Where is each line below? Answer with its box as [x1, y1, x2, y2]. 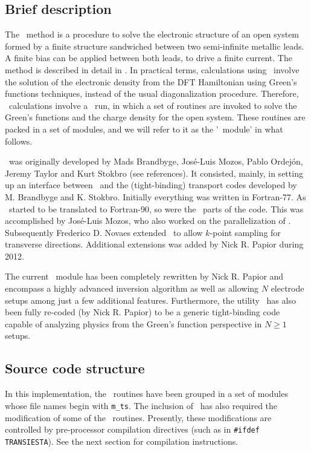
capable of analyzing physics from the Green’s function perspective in [5, 317, 262, 330]
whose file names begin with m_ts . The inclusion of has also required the [5, 399, 278, 411]
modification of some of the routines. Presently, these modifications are [5, 411, 272, 424]
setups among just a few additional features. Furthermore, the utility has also [5, 293, 296, 306]
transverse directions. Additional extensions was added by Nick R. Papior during [5, 238, 304, 251]
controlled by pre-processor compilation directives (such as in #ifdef [5, 423, 260, 436]
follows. [5, 134, 33, 147]
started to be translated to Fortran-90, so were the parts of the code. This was [8, 202, 304, 215]
